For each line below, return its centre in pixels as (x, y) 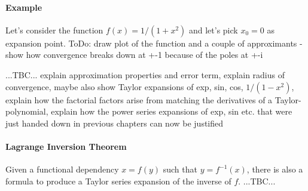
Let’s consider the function (54, 30)
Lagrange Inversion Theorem (66, 146)
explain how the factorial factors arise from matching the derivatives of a (139, 99)
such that (180, 169)
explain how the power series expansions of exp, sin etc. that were (172, 111)
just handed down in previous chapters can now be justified (115, 123)
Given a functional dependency (62, 169)
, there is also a (275, 169)
